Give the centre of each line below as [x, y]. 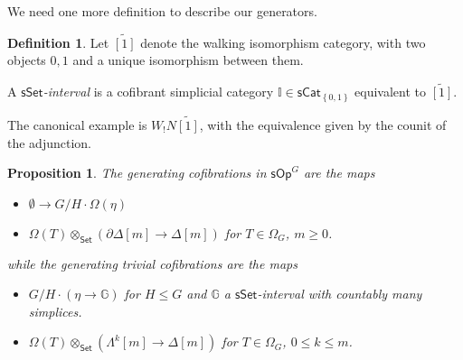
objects [27, 60]
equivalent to [391, 92]
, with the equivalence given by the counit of [323, 124]
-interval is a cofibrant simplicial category [158, 92]
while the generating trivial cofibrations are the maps [152, 263]
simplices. [55, 311]
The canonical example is [77, 124]
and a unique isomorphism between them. [188, 60]
